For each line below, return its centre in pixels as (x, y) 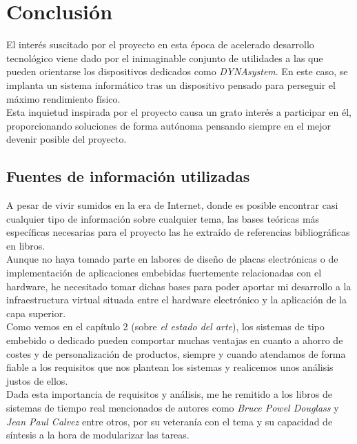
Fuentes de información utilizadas (128, 176)
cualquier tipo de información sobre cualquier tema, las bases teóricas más (163, 218)
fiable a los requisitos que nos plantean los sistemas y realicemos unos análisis (170, 367)
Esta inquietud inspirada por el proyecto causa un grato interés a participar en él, (179, 112)
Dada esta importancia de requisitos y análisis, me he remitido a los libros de (169, 394)
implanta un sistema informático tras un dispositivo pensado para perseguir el (171, 84)
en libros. (26, 245)
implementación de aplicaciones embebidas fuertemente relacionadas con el (164, 273)
